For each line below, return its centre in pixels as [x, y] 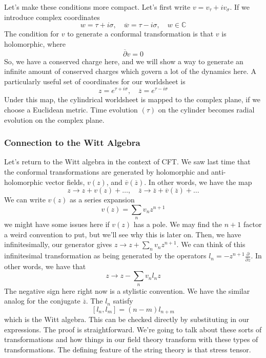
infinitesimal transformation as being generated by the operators [105, 256]
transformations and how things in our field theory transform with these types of [131, 339]
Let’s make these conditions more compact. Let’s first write [97, 7]
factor [252, 224]
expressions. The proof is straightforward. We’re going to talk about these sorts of [133, 329]
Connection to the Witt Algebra [72, 143]
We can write [25, 200]
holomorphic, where [35, 43]
